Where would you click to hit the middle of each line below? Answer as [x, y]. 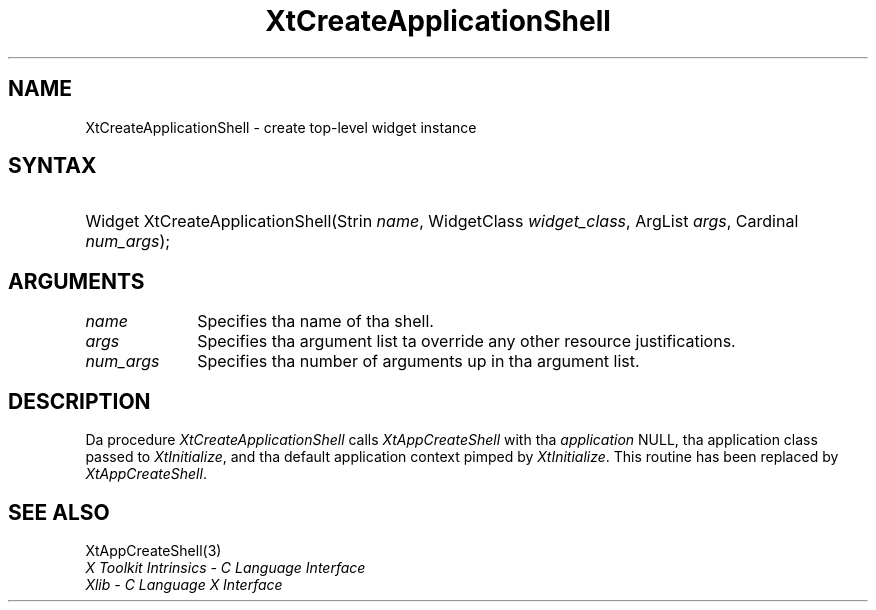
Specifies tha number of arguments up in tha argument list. [418, 361]
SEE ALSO [59, 512]
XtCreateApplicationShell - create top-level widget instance [281, 127]
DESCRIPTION [79, 401]
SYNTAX [52, 166]
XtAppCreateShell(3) [153, 550]
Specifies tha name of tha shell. [315, 321]
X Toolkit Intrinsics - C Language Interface [225, 567]
